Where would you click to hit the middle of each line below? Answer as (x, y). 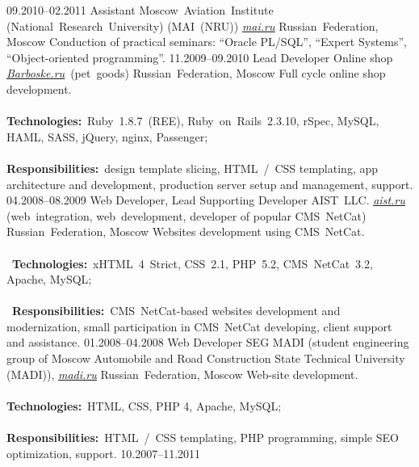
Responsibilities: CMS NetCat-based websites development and (176, 311)
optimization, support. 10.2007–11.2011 (104, 453)
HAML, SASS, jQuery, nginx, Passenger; (107, 136)
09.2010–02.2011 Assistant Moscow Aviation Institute (140, 10)
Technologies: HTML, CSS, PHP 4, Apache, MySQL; (144, 405)
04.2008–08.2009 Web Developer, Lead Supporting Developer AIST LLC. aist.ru (206, 200)
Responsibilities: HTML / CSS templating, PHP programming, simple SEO (203, 438)
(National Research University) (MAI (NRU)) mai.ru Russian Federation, (193, 25)
